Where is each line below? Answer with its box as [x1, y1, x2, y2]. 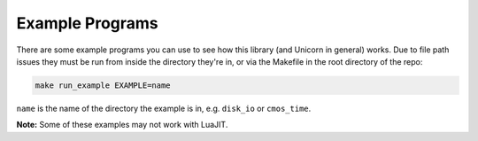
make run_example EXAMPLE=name [35, 80, 172, 90]
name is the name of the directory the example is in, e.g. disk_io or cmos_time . [16, 103, 312, 114]
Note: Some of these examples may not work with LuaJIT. [16, 120, 228, 130]
